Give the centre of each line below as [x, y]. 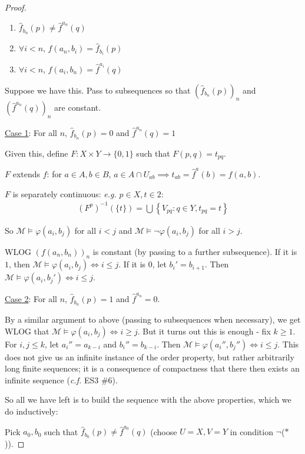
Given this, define [37, 153]
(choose [164, 431]
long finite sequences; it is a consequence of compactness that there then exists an [152, 368]
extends [26, 173]
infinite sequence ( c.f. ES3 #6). [61, 380]
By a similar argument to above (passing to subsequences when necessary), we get [153, 319]
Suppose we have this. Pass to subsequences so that [98, 90]
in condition [251, 431]
